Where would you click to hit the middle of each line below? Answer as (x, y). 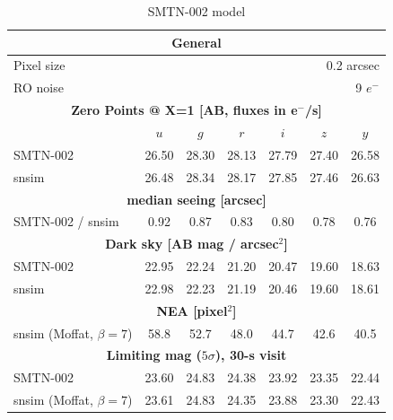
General (196, 42)
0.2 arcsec (353, 65)
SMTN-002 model (196, 11)
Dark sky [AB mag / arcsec (192, 244)
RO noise (39, 87)
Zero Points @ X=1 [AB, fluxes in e (184, 110)
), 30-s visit (251, 355)
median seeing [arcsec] (196, 199)
